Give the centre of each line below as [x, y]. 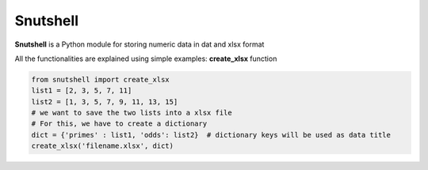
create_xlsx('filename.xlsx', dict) [103, 146]
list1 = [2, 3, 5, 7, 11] [82, 91]
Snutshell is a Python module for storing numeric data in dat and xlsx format [139, 44]
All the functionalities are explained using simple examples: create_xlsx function [146, 59]
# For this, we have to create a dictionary [119, 124]
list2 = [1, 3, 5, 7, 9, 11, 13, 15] [105, 102]
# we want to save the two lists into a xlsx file [132, 113]
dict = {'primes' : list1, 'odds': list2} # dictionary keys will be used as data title [211, 135]
